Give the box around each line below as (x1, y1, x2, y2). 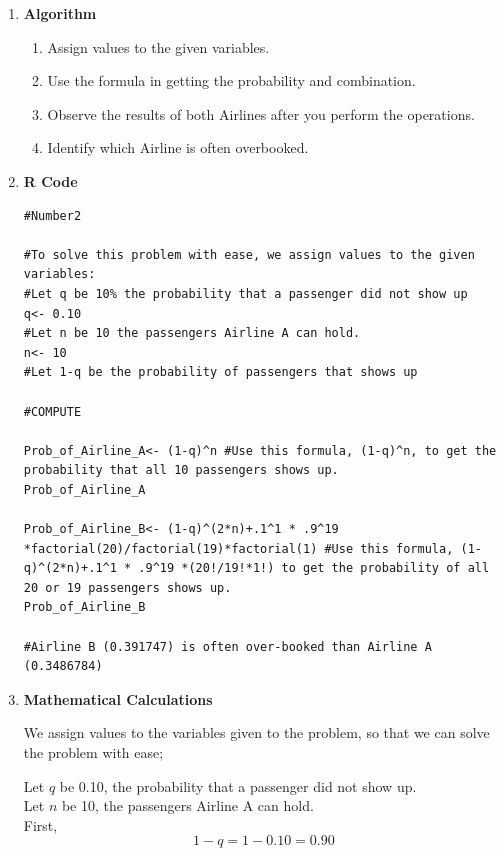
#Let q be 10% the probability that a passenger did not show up (23, 286, 468, 301)
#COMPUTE (23, 404, 82, 419)
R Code (23, 170, 78, 191)
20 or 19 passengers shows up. (23, 580, 232, 595)
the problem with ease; (23, 742, 164, 762)
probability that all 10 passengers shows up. (23, 463, 339, 478)
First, (23, 814, 58, 835)
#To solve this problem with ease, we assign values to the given (23, 247, 475, 262)
